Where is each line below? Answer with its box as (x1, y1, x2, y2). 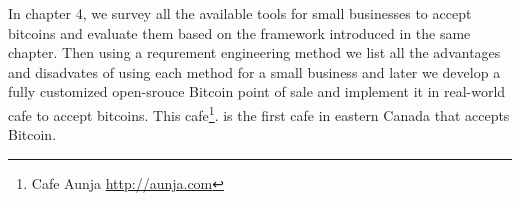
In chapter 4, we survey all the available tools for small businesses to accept (8, 3, 472, 23)
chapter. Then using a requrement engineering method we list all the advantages (8, 42, 501, 63)
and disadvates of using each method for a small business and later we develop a (8, 61, 501, 82)
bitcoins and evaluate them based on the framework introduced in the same (8, 22, 471, 43)
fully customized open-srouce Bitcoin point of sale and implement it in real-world (8, 81, 506, 102)
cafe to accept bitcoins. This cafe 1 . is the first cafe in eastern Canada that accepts (8, 101, 510, 125)
